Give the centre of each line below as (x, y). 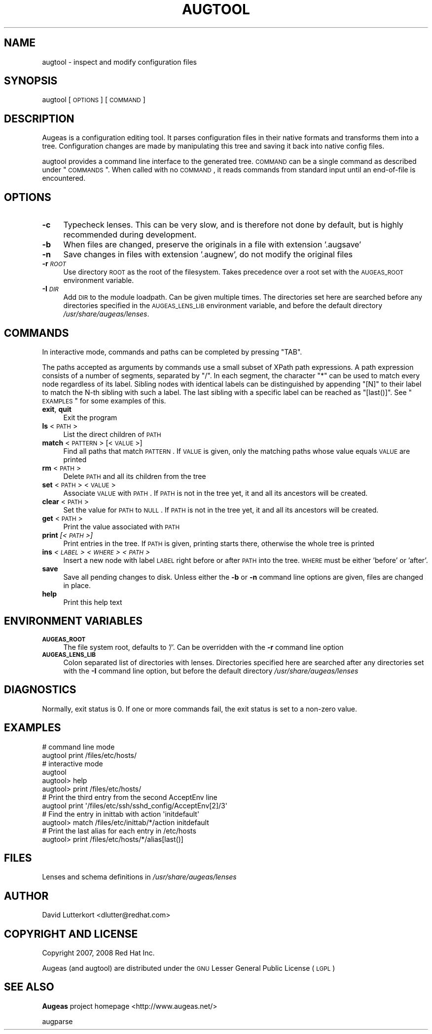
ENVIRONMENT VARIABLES (73, 621)
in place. (77, 585)
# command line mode (78, 747)
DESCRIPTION (39, 119)
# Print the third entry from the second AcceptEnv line (130, 797)
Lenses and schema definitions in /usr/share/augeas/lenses (139, 877)
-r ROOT (54, 264)
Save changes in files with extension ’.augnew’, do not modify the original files (208, 255)
